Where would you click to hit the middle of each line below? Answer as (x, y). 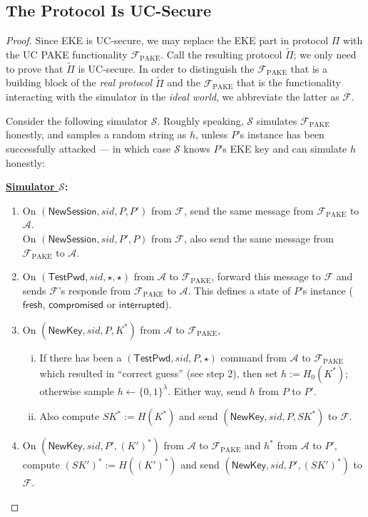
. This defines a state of (239, 290)
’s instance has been (281, 134)
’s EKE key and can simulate (283, 149)
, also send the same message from (259, 238)
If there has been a (81, 357)
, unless (212, 134)
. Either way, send (207, 390)
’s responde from (94, 290)
